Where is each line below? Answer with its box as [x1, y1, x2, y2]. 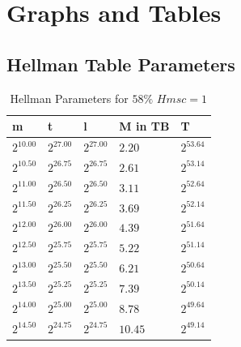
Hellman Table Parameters [6, 51, 235, 76]
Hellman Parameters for [10, 89, 129, 106]
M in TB [119, 118, 170, 135]
